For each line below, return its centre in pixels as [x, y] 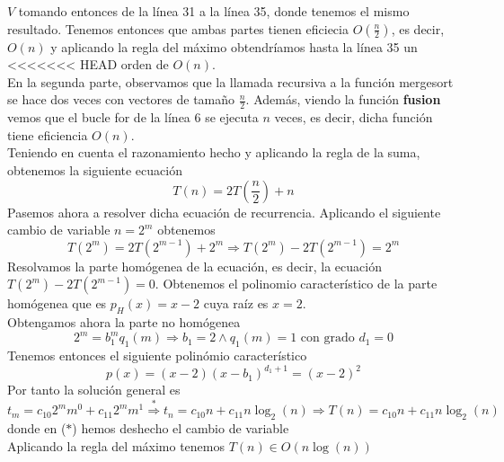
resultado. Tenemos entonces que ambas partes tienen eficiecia [178, 28]
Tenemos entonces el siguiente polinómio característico [157, 355]
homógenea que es [57, 303]
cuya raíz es [236, 303]
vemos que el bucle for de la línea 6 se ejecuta [133, 117]
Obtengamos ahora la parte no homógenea [124, 322]
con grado [327, 338]
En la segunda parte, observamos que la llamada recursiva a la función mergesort [230, 81]
